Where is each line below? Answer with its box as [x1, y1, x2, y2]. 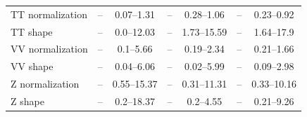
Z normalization [11, 76, 80, 91]
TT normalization [11, 6, 87, 21]
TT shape [11, 24, 53, 39]
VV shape [11, 59, 54, 74]
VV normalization [11, 41, 88, 56]
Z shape [11, 93, 44, 108]
